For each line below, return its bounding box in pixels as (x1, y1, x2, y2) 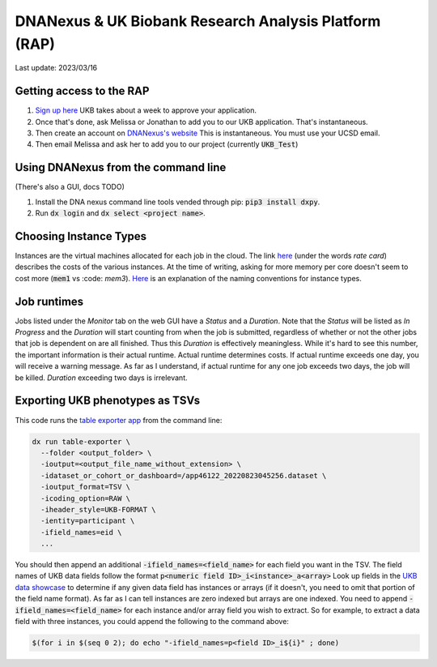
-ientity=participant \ (40, 516, 135, 526)
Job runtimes (15, 294, 84, 308)
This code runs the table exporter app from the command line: (15, 415, 223, 425)
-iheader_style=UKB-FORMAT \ (40, 505, 157, 514)
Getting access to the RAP (15, 84, 150, 98)
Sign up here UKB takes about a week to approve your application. (35, 105, 257, 115)
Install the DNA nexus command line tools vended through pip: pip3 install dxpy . (35, 197, 320, 207)
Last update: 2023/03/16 (15, 63, 98, 73)
